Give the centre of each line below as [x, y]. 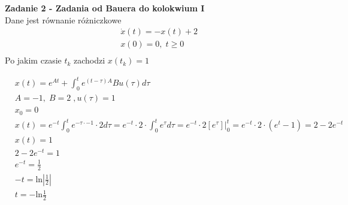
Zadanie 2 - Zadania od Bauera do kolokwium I [105, 8]
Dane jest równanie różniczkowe [63, 19]
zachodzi [90, 60]
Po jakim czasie [33, 60]
